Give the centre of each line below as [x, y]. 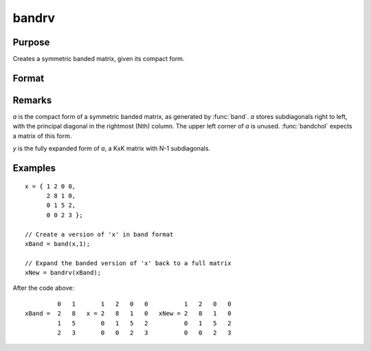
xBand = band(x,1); [58, 244]
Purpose [31, 42]
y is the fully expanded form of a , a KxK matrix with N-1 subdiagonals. [112, 148]
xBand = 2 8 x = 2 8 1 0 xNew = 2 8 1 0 [128, 314]
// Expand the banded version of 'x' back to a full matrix [128, 263]
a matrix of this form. [42, 136]
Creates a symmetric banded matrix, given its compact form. [99, 59]
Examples [34, 168]
